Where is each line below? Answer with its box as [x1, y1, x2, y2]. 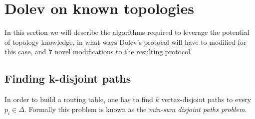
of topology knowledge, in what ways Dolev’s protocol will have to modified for [4, 36, 247, 47]
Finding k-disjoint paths [4, 71, 131, 86]
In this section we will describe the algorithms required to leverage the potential [4, 27, 250, 37]
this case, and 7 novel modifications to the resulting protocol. [4, 46, 192, 57]
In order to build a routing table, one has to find [4, 94, 153, 105]
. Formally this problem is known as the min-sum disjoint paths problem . [24, 104, 247, 114]
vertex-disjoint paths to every [161, 94, 252, 105]
